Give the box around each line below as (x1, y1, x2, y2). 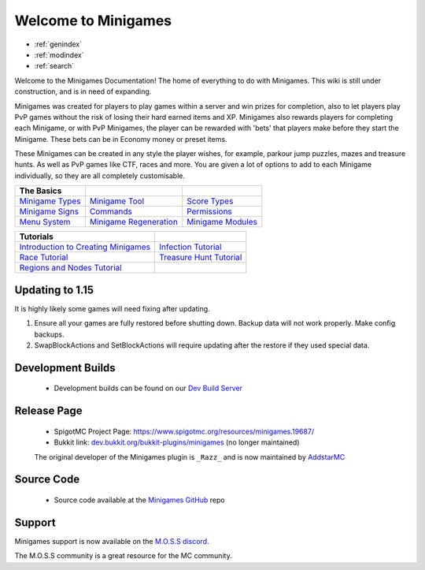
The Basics (19, 185, 62, 196)
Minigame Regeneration (89, 217, 179, 228)
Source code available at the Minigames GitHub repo (54, 495, 225, 505)
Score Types (186, 196, 234, 207)
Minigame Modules (186, 217, 257, 228)
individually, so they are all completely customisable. (14, 170, 185, 181)
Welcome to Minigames (14, 12, 172, 29)
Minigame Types (19, 196, 81, 207)
